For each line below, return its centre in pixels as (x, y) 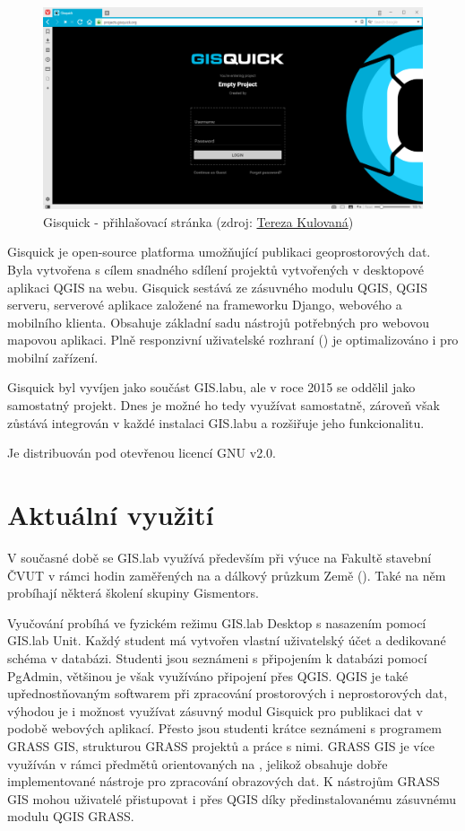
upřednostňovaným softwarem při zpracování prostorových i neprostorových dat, (228, 693)
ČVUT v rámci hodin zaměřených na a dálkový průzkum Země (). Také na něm (227, 575)
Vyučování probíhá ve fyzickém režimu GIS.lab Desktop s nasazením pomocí (217, 622)
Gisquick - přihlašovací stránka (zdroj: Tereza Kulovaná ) (198, 221)
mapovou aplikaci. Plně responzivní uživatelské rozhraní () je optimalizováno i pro (233, 340)
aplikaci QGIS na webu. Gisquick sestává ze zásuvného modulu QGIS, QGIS (217, 287)
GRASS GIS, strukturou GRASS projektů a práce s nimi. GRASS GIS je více (221, 745)
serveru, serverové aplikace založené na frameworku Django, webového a (205, 305)
